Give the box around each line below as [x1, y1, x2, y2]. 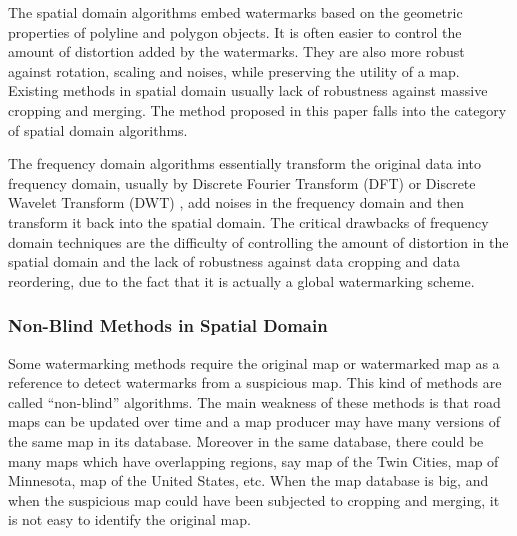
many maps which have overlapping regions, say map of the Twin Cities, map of [8, 450, 499, 471]
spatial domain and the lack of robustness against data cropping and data [8, 251, 461, 272]
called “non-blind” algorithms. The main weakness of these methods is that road [8, 391, 501, 412]
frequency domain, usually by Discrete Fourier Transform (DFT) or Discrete [8, 172, 476, 193]
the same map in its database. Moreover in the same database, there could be [8, 430, 484, 451]
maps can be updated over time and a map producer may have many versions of [8, 411, 500, 432]
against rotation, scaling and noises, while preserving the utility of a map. [8, 60, 460, 81]
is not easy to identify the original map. [8, 509, 251, 530]
